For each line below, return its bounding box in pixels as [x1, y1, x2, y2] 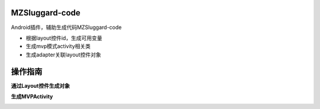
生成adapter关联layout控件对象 [25, 51, 101, 58]
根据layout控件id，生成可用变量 [25, 34, 103, 41]
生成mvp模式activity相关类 [25, 43, 91, 50]
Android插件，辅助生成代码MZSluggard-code [11, 24, 122, 31]
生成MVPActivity [11, 92, 53, 100]
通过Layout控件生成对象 [11, 82, 71, 89]
